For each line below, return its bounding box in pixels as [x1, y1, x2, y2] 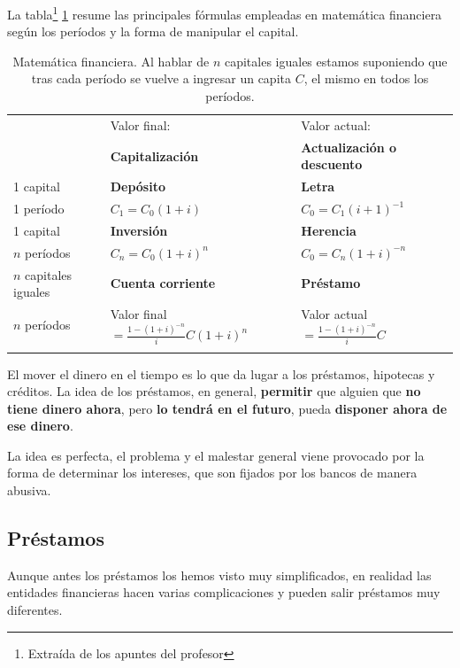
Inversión [110, 221, 168, 239]
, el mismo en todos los [303, 69, 429, 88]
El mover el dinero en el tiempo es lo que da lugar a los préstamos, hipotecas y [7, 364, 435, 383]
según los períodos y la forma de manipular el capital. [7, 22, 299, 41]
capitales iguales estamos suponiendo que [224, 51, 448, 70]
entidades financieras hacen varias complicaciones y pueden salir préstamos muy [7, 583, 441, 602]
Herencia [301, 221, 356, 239]
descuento [301, 155, 363, 174]
